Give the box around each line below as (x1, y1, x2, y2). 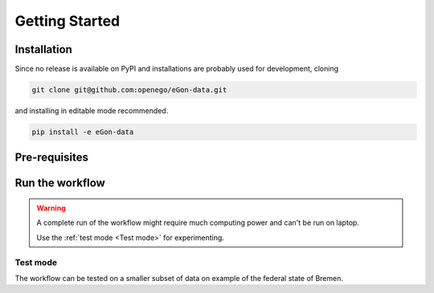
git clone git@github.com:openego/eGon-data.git (31, 85, 227, 95)
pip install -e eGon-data (31, 128, 134, 136)
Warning (36, 203, 66, 213)
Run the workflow (14, 177, 106, 190)
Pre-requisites (14, 151, 88, 165)
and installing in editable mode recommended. (14, 106, 169, 116)
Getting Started (14, 12, 121, 30)
